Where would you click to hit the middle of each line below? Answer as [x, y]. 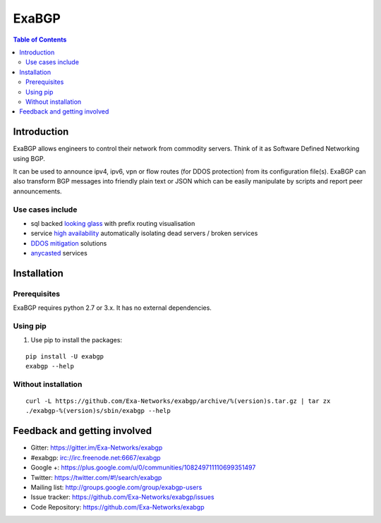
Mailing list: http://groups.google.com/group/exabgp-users [116, 487]
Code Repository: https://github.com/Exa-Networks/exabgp [117, 507]
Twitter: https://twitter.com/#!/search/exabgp [96, 477]
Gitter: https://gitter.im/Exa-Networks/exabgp [97, 447]
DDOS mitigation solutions [69, 243]
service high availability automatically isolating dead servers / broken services [144, 234]
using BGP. [29, 158]
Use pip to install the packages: [77, 340]
